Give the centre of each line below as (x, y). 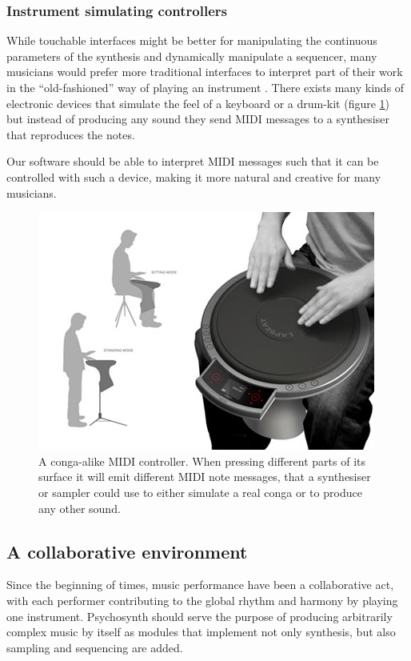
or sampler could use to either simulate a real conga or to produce (200, 492)
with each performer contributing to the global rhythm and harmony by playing (202, 600)
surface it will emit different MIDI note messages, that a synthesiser (205, 477)
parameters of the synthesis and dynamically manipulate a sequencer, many (192, 56)
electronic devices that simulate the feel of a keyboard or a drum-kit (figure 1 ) (198, 103)
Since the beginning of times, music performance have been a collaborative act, (200, 585)
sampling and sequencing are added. (95, 647)
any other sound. (80, 508)
